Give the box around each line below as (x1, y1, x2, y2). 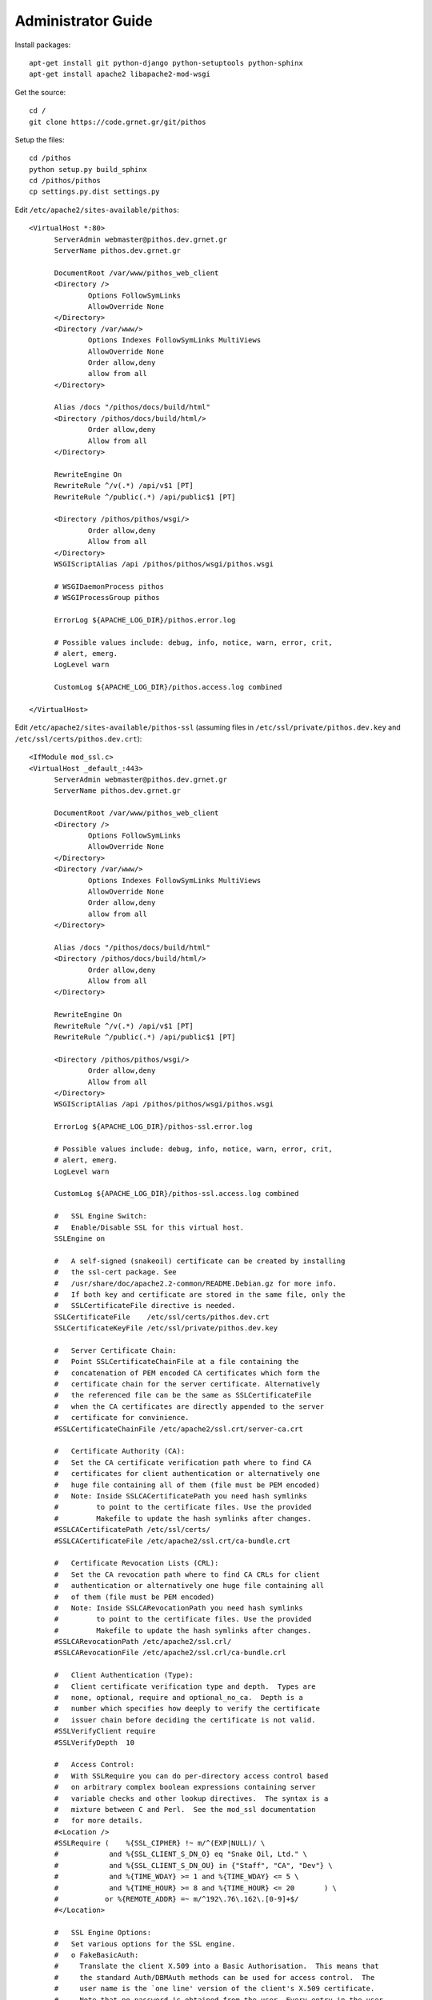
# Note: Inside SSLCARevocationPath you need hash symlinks (54, 1603, 303, 1612)
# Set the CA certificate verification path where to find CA (54, 1458, 312, 1467)
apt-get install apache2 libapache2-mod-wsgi (29, 70, 211, 79)
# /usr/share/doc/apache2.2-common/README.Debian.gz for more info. (54, 1278, 338, 1288)
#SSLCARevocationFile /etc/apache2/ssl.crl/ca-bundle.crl (54, 1648, 287, 1658)
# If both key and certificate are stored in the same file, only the (54, 1290, 346, 1299)
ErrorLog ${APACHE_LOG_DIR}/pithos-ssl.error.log (54, 1122, 253, 1131)
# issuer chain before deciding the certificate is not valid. (54, 1715, 316, 1724)
